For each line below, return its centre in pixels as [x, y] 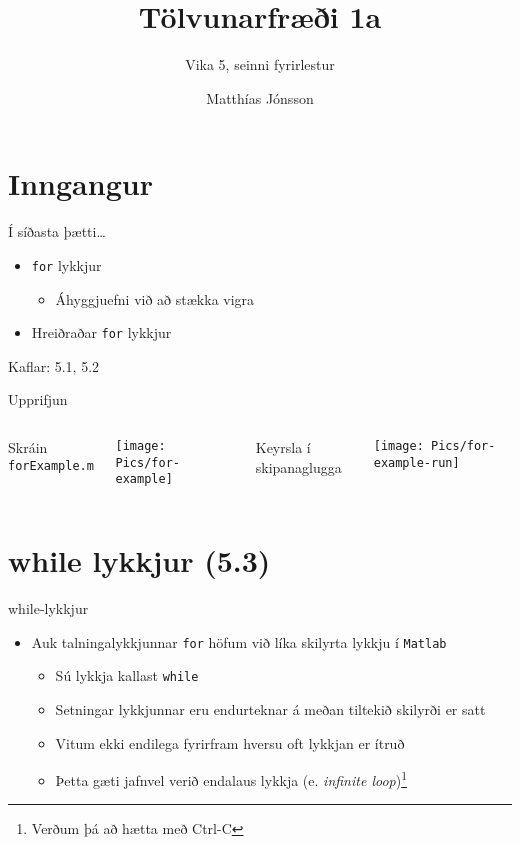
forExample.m [51, 465]
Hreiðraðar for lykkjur [101, 332]
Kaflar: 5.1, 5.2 [54, 365]
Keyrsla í [283, 446]
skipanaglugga [298, 466]
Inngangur [80, 183]
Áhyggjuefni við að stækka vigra [155, 298]
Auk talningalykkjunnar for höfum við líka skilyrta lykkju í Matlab [239, 641]
